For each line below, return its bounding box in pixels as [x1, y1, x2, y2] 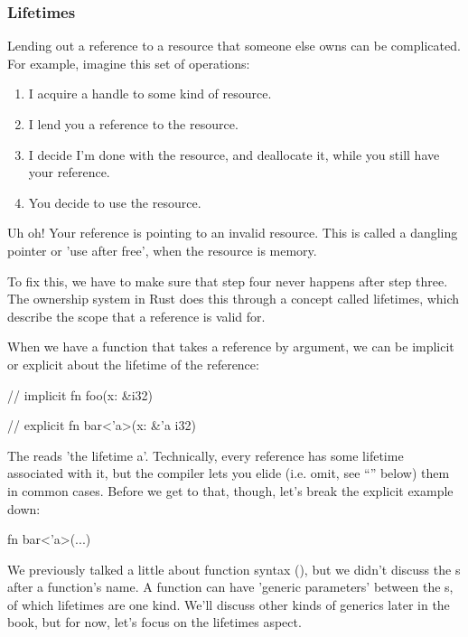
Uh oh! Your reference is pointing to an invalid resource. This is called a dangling [7, 223, 458, 242]
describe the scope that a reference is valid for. [7, 306, 266, 325]
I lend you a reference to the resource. [28, 115, 239, 133]
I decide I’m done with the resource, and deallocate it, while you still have [28, 145, 440, 164]
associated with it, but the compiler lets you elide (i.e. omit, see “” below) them [7, 464, 450, 482]
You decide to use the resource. [28, 192, 201, 211]
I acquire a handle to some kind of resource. [28, 84, 272, 103]
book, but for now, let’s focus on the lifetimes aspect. [7, 613, 302, 632]
